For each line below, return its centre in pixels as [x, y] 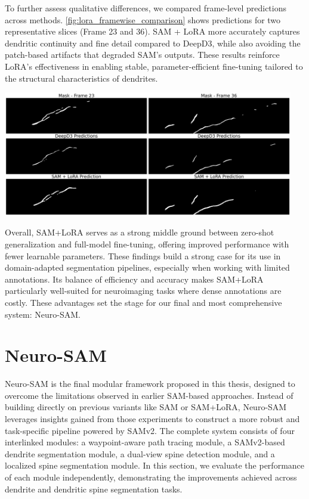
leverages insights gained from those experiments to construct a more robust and [152, 419]
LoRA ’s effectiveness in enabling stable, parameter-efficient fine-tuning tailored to [154, 66]
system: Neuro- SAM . [43, 314]
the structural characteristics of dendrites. [81, 78]
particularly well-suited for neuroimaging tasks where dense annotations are [143, 291]
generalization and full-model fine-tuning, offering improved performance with [147, 244]
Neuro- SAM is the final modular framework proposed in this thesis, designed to [150, 384]
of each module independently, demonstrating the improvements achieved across [151, 477]
